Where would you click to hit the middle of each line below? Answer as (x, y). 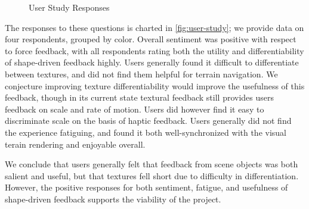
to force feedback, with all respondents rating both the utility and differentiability (154, 50)
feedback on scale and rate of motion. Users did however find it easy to (135, 109)
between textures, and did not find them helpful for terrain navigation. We (141, 74)
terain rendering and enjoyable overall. (75, 144)
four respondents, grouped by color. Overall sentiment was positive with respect (151, 39)
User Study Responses (69, 7)
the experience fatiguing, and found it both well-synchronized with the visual (146, 132)
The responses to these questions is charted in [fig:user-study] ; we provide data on (154, 27)
